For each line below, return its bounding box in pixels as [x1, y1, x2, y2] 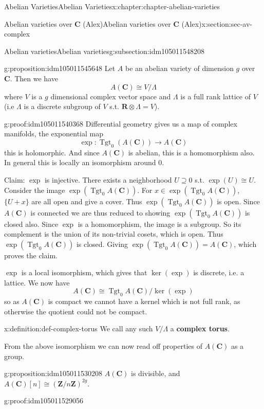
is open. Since [217, 195, 260, 206]
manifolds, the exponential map [4, 128, 103, 139]
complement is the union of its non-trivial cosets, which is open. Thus [4, 228, 223, 239]
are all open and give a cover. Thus [31, 195, 142, 206]
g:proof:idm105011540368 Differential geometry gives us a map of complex [4, 118, 237, 129]
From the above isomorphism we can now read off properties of [4, 341, 202, 351]
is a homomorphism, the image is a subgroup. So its [78, 218, 241, 229]
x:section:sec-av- [201, 18, 253, 29]
